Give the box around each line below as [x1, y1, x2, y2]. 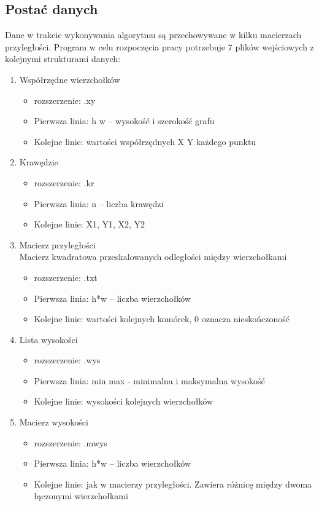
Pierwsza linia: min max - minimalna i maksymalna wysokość [34, 374, 265, 387]
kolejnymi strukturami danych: [5, 52, 121, 65]
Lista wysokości [19, 333, 78, 346]
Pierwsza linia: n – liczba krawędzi [34, 197, 164, 210]
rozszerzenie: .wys [34, 354, 101, 366]
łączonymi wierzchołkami [34, 489, 128, 502]
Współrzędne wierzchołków [19, 73, 120, 85]
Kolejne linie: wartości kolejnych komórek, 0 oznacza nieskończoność [34, 312, 290, 325]
